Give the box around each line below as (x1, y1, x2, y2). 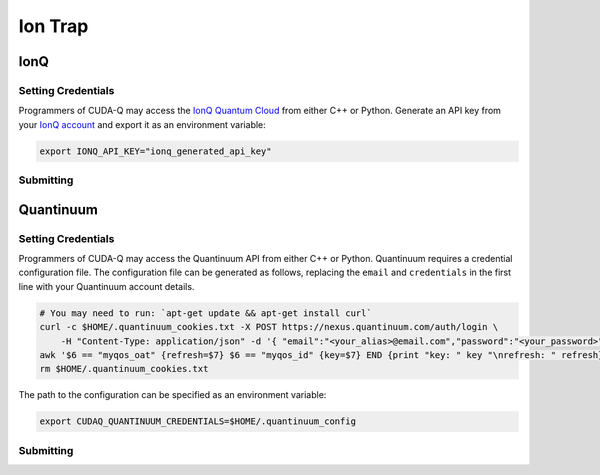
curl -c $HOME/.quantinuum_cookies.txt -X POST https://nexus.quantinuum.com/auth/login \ (39, 321, 499, 333)
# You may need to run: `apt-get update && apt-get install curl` (39, 307, 372, 319)
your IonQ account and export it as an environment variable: (18, 118, 267, 130)
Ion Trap (18, 15, 89, 37)
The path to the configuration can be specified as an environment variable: (18, 389, 327, 401)
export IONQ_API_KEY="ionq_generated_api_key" (39, 145, 272, 157)
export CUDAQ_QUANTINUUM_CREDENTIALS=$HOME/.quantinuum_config (39, 416, 357, 427)
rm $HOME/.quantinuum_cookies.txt (39, 363, 209, 375)
